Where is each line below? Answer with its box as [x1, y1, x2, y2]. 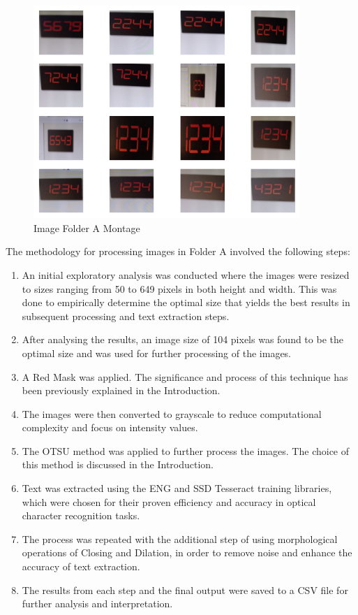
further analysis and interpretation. [22, 596, 173, 611]
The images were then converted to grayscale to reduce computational [22, 406, 322, 421]
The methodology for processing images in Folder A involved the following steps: [6, 244, 350, 259]
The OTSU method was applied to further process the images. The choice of [22, 443, 350, 458]
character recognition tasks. [22, 508, 140, 523]
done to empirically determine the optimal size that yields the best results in [22, 295, 350, 310]
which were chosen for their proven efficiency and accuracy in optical [22, 494, 316, 509]
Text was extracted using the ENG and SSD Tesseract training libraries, [22, 481, 332, 495]
